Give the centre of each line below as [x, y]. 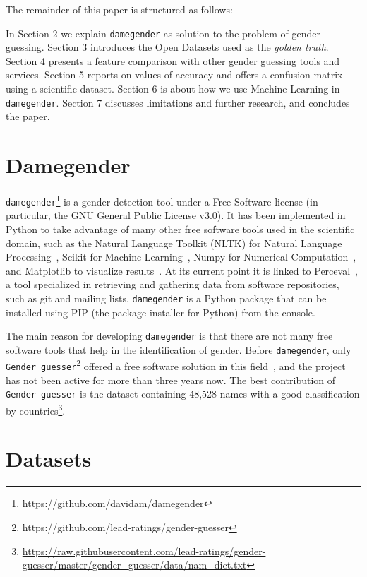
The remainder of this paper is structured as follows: [119, 9]
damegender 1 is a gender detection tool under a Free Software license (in [162, 200]
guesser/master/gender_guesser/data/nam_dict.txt [134, 565]
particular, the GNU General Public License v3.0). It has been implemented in [176, 215]
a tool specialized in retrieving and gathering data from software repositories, [173, 284]
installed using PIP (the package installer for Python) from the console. [161, 312]
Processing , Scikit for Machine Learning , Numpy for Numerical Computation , [181, 257]
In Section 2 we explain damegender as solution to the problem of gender [163, 33]
